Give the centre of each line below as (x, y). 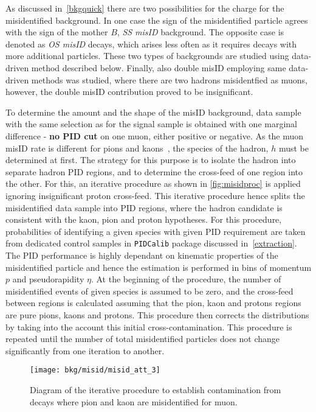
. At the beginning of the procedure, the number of (186, 279)
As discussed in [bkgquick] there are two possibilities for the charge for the (145, 8)
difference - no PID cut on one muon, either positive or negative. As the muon (155, 135)
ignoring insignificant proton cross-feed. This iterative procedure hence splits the (155, 195)
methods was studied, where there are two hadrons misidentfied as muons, (169, 79)
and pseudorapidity (48, 279)
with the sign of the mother (57, 32)
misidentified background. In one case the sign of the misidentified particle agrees (157, 20)
